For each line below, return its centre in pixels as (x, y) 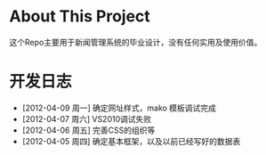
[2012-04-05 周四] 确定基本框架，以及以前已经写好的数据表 (131, 141)
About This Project (80, 16)
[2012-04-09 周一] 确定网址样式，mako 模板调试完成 (119, 108)
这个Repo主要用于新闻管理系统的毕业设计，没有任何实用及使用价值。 (136, 42)
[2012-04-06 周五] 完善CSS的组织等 (89, 130)
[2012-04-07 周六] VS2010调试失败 (87, 118)
